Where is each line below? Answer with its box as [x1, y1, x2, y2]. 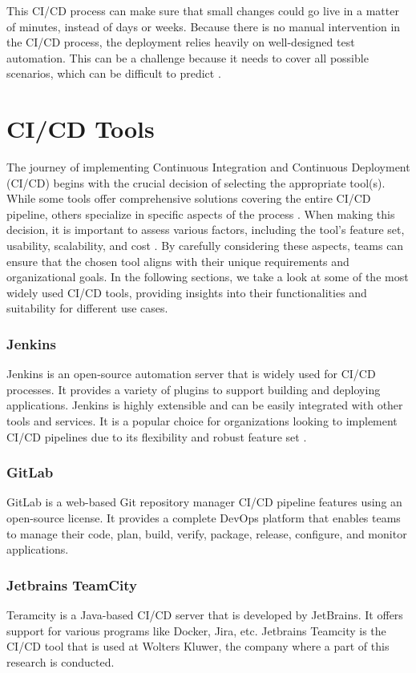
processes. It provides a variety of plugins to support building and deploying [6, 381, 381, 397]
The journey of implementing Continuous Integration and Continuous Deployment [6, 159, 410, 175]
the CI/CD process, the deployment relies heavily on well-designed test [6, 34, 355, 50]
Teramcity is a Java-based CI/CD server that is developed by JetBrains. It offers [6, 607, 403, 623]
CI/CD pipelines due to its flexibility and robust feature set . [6, 428, 307, 445]
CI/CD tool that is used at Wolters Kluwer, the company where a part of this [6, 638, 390, 655]
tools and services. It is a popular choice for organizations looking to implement [6, 413, 398, 429]
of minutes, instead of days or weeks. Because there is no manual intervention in [6, 18, 401, 34]
